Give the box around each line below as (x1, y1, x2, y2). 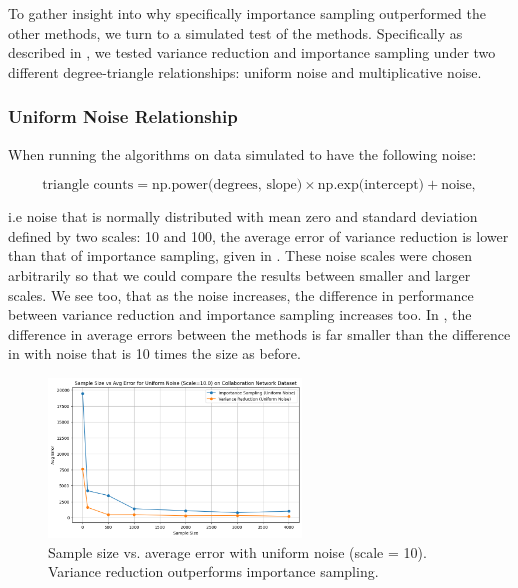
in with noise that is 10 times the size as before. (8, 343, 301, 364)
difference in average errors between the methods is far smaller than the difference (8, 323, 511, 344)
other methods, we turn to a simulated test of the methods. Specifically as (8, 22, 463, 43)
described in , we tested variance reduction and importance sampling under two (8, 42, 496, 63)
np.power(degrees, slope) (151, 178, 303, 193)
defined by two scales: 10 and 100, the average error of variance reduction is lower (8, 225, 509, 246)
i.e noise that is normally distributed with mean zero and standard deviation (8, 206, 478, 227)
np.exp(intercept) (317, 178, 425, 193)
